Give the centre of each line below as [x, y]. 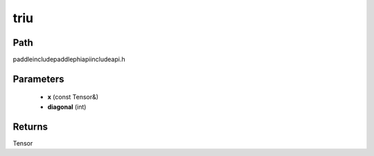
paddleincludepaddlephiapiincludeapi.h [69, 60]
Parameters [38, 79]
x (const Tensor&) [73, 97]
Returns [30, 127]
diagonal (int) [67, 107]
